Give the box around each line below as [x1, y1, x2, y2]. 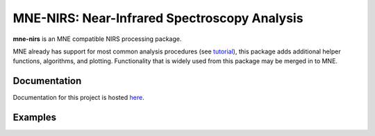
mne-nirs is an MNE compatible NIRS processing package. [12, 35, 182, 43]
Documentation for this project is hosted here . [12, 94, 145, 102]
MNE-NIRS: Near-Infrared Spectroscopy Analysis [12, 10, 303, 26]
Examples [12, 112, 57, 124]
